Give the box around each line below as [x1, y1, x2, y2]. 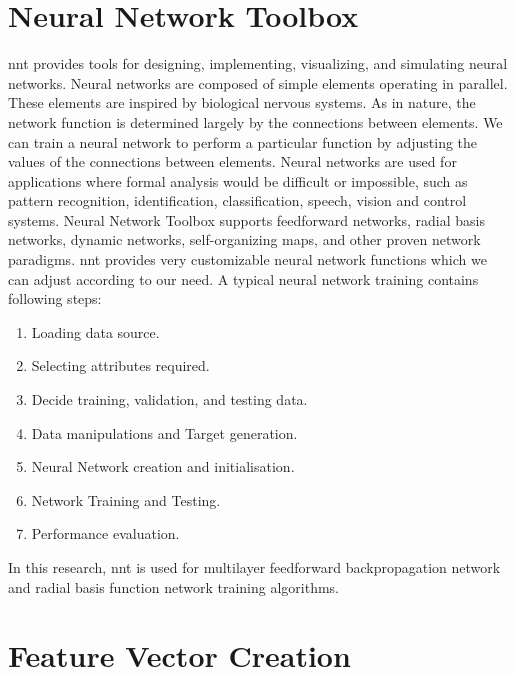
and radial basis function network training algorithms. [8, 576, 340, 597]
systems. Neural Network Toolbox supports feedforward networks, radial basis [8, 209, 485, 230]
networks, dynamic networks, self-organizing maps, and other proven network [8, 229, 481, 250]
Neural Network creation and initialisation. [31, 456, 295, 477]
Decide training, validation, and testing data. [31, 389, 308, 410]
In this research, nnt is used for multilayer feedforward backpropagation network [8, 557, 501, 577]
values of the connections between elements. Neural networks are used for [8, 151, 457, 172]
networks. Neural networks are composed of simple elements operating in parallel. [8, 72, 508, 93]
